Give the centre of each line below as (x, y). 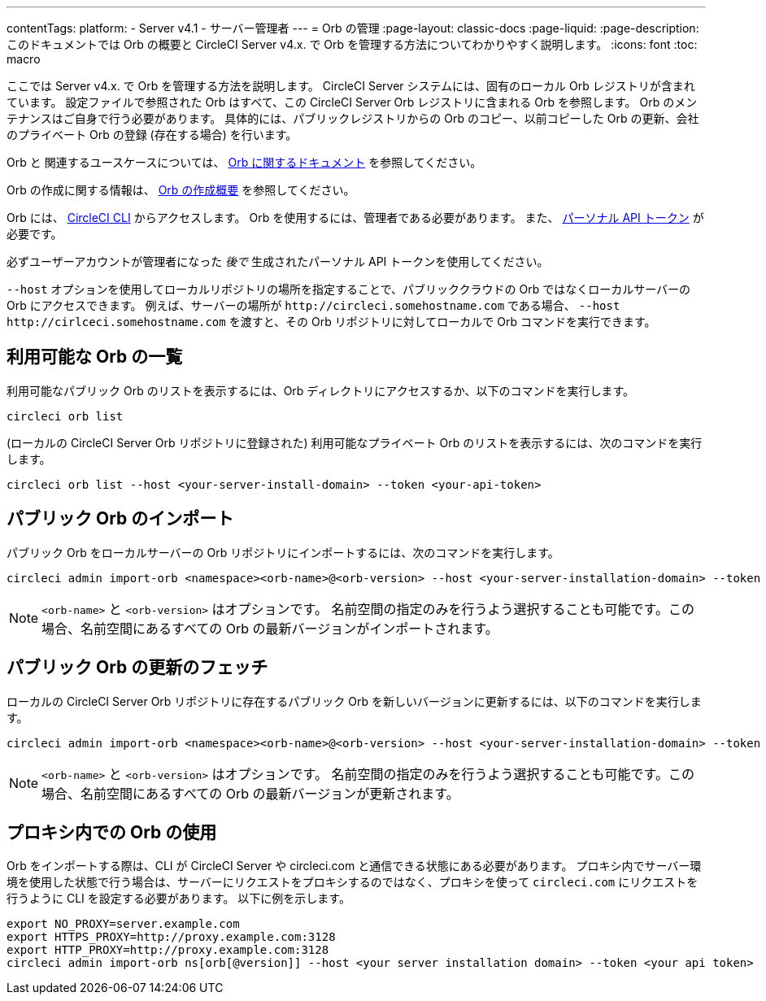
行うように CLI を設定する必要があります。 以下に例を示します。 (178, 899)
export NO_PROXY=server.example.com (123, 924)
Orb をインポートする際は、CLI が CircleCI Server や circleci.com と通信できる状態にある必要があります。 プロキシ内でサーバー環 (354, 866)
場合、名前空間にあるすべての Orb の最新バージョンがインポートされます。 (270, 628)
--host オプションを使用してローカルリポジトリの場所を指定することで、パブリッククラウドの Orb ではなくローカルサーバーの (349, 289)
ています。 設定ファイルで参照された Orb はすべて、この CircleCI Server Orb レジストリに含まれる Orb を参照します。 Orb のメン (352, 102)
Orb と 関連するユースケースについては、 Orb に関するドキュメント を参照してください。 (244, 162)
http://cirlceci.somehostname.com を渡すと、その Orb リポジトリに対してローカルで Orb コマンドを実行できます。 (331, 322)
